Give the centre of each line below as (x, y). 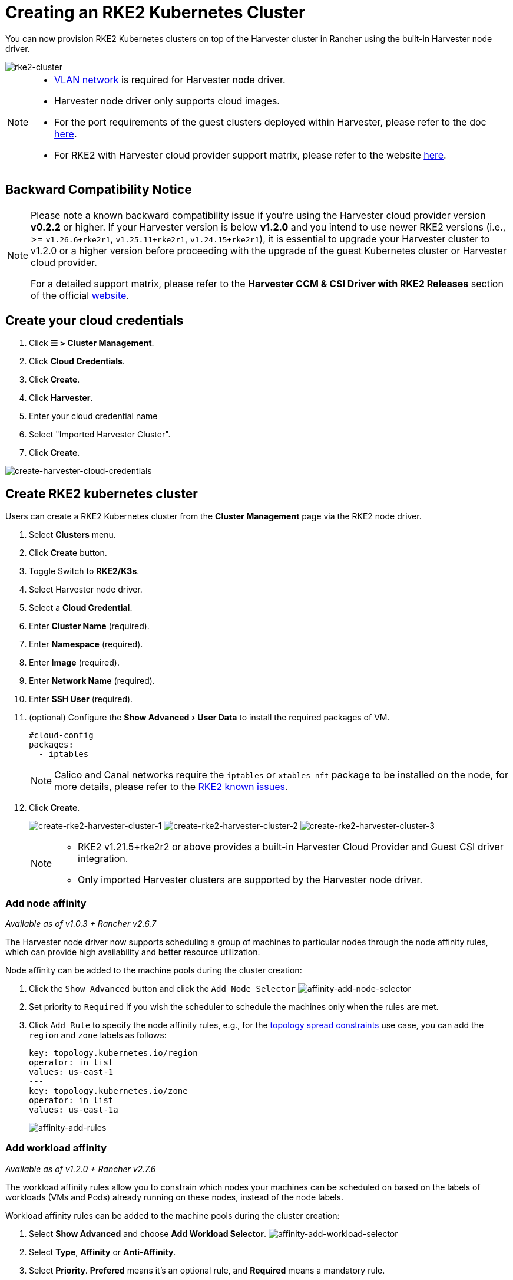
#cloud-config (61, 736)
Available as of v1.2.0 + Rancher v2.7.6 (81, 1169)
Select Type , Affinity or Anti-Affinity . (102, 1252)
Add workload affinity (56, 1148)
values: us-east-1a (74, 1110)
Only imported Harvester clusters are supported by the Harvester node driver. (250, 880)
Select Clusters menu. (72, 535)
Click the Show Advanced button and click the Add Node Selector (162, 989)
